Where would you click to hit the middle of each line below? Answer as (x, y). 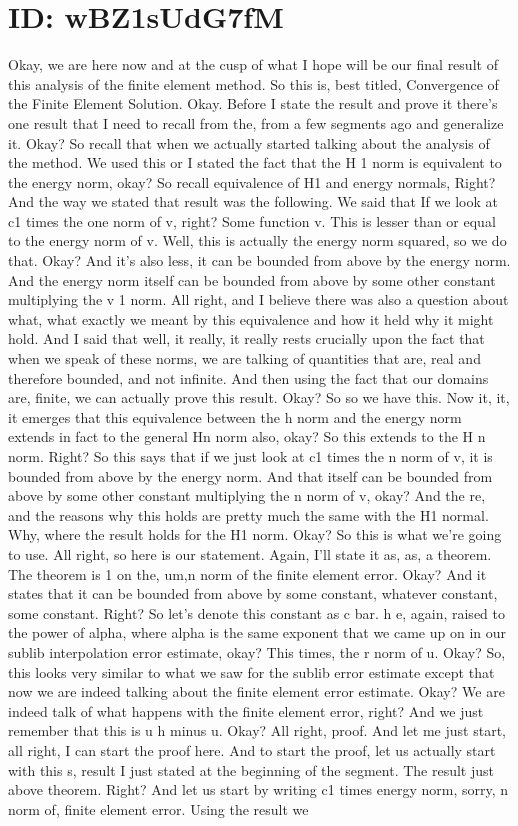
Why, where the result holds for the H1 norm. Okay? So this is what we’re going (255, 534)
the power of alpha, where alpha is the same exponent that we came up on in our (257, 632)
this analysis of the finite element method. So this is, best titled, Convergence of (253, 83)
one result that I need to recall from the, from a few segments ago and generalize (256, 122)
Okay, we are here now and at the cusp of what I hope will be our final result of (253, 64)
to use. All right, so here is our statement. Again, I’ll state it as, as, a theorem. (250, 553)
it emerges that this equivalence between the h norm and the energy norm (235, 416)
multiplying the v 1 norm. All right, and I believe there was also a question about (258, 299)
